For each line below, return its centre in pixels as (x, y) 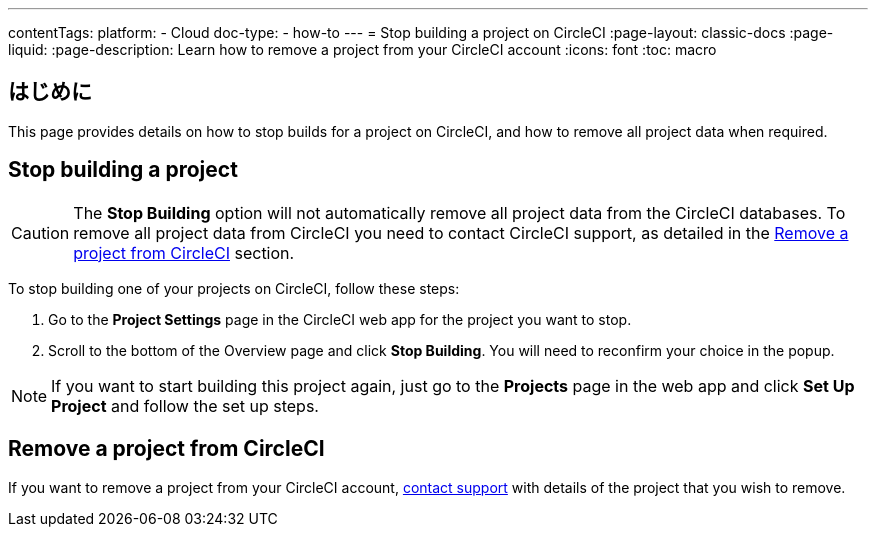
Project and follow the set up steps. (185, 405)
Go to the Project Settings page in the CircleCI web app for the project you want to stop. (340, 319)
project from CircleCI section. (184, 252)
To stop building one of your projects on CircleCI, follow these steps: (234, 288)
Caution (40, 232)
